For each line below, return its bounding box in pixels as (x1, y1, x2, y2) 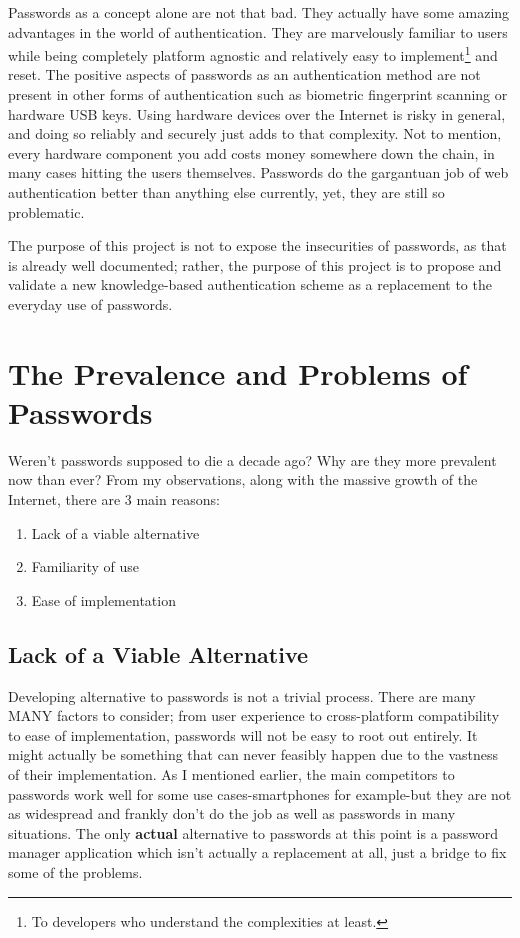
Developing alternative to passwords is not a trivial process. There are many (8, 685, 476, 706)
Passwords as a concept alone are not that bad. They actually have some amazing (8, 2, 510, 22)
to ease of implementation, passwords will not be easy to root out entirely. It (8, 724, 478, 745)
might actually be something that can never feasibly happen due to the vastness (8, 744, 499, 765)
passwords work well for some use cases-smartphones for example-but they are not (8, 783, 512, 804)
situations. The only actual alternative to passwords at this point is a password (8, 822, 499, 843)
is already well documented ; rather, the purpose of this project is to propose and (8, 254, 502, 275)
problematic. (8, 201, 85, 222)
